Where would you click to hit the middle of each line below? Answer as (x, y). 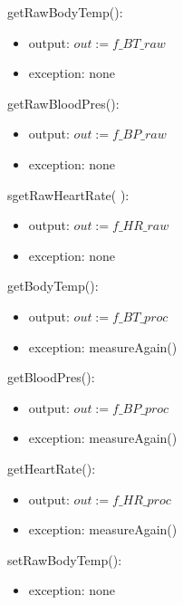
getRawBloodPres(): (63, 103)
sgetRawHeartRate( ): (68, 194)
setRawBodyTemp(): (65, 559)
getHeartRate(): (52, 468)
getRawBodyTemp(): (65, 12)
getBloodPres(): (51, 377)
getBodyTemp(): (53, 286)
